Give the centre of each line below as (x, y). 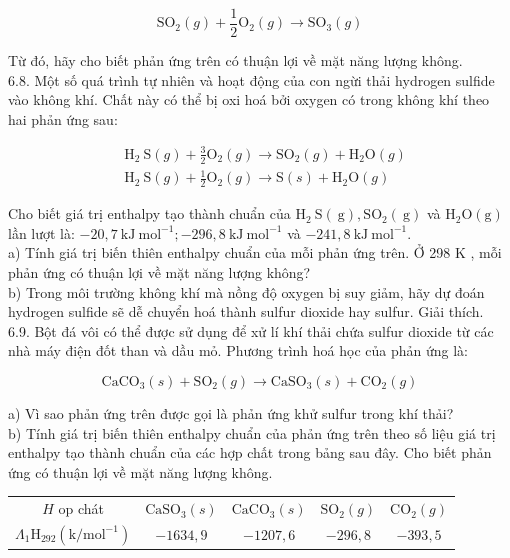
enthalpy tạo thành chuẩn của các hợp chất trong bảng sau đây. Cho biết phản (250, 452)
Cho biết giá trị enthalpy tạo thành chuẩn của (149, 213)
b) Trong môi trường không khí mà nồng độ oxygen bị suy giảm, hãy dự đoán (246, 291)
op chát (81, 508)
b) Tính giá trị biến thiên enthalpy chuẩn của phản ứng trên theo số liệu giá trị (252, 432)
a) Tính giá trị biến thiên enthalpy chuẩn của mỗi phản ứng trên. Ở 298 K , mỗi (255, 252)
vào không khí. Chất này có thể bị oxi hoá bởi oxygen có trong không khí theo (249, 99)
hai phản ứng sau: (63, 118)
